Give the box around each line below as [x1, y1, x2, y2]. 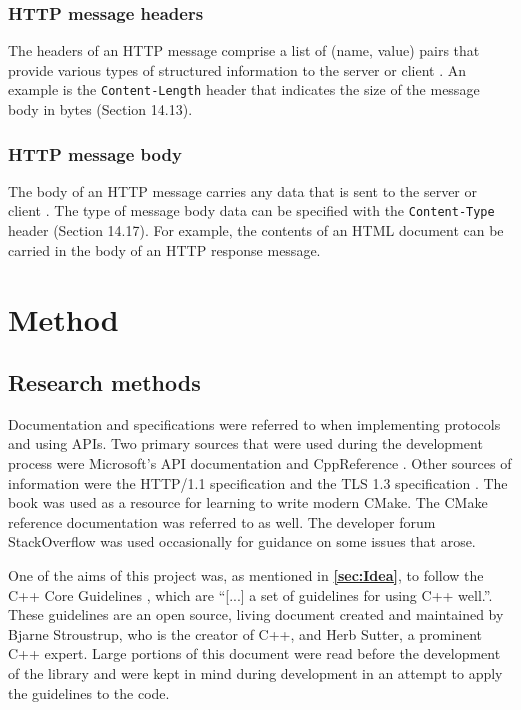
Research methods [8, 367, 201, 398]
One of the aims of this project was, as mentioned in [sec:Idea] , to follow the [8, 565, 484, 586]
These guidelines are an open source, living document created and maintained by [8, 604, 504, 625]
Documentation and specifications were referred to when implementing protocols [8, 413, 501, 434]
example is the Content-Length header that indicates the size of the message [8, 79, 480, 100]
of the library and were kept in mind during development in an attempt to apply [8, 663, 503, 684]
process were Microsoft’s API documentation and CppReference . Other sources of [8, 453, 512, 474]
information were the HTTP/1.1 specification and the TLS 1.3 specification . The [8, 472, 508, 493]
